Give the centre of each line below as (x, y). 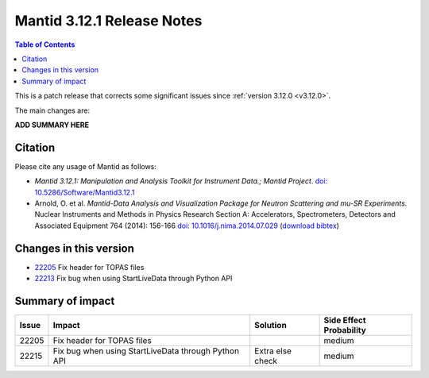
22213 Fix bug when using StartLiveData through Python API (133, 279)
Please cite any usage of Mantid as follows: (85, 166)
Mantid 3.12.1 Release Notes (108, 21)
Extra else (273, 351)
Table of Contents (45, 44)
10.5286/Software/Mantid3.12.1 (85, 192)
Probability (345, 330)
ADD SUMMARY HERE (52, 125)
